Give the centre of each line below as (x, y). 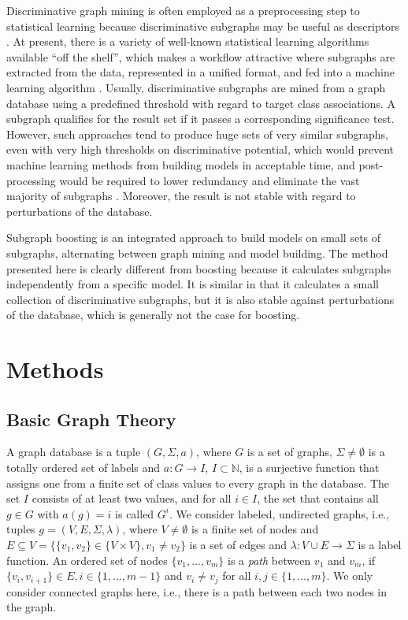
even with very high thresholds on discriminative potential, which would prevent (200, 149)
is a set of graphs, (289, 452)
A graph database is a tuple (74, 452)
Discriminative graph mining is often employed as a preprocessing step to (183, 10)
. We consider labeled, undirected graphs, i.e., (280, 513)
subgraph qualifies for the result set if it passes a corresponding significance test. (200, 119)
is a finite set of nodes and (255, 529)
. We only (350, 575)
